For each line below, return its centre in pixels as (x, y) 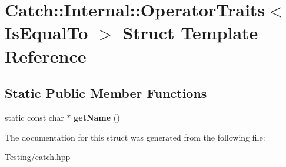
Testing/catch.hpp (38, 157)
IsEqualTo (46, 33)
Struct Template (190, 33)
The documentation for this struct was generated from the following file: (135, 137)
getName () (97, 117)
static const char (34, 117)
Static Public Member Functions (106, 93)
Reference (46, 55)
